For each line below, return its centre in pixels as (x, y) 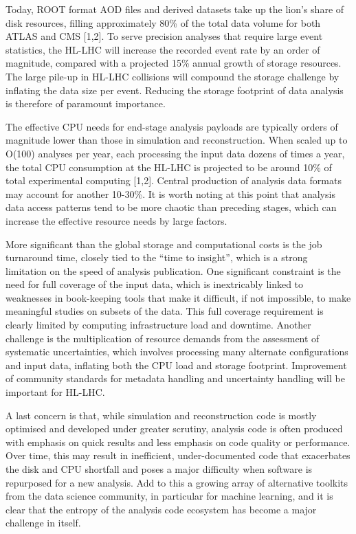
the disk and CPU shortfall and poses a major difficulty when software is (159, 469)
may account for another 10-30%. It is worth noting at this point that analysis (170, 193)
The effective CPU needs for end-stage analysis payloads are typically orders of (172, 126)
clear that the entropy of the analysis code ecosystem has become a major (161, 509)
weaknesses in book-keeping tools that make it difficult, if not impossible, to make (178, 297)
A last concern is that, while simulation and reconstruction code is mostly (161, 415)
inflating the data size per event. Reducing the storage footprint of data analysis (175, 90)
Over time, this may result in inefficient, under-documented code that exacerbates (178, 455)
